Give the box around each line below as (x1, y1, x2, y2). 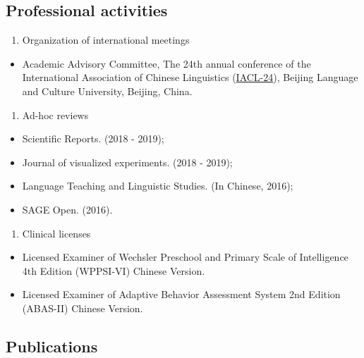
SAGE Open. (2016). (22, 202, 113, 216)
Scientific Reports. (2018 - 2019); (22, 131, 164, 146)
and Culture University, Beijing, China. (22, 83, 193, 98)
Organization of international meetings (22, 32, 190, 47)
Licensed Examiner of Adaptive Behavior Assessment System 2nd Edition (22, 287, 341, 302)
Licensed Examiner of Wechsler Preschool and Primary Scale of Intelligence (22, 249, 348, 264)
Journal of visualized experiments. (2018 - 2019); (22, 154, 233, 169)
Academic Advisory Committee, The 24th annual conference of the (22, 56, 311, 70)
